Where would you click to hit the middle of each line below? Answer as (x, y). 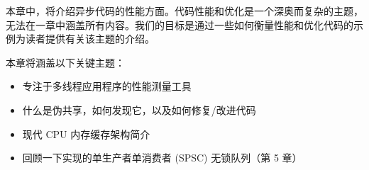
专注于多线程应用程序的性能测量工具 (107, 86)
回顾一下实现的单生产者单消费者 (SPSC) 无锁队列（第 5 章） (162, 158)
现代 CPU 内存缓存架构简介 (86, 134)
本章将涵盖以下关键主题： (65, 62)
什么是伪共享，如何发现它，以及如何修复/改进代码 (139, 109)
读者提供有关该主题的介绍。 (90, 39)
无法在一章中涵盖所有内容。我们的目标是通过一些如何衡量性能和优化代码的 (180, 24)
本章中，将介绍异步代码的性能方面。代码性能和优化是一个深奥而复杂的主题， (184, 11)
